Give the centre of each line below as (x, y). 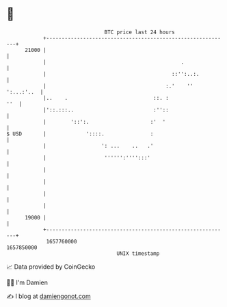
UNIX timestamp (138, 253)
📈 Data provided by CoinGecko (51, 267)
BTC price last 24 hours (139, 32)
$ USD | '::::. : (80, 134)
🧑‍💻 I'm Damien (27, 282)
